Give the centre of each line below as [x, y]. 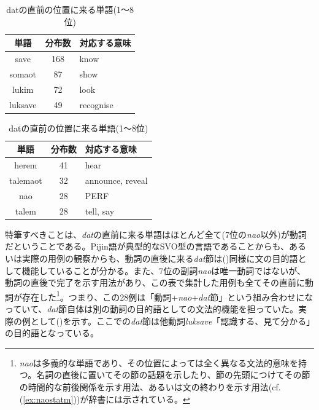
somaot [23, 73]
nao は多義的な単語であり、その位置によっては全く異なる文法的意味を [159, 362]
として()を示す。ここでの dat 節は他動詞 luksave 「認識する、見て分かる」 [171, 321]
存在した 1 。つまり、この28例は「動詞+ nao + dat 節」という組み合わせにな [167, 296]
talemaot [26, 180]
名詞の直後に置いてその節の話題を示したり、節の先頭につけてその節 [173, 375]
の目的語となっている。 [52, 333]
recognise [96, 104]
